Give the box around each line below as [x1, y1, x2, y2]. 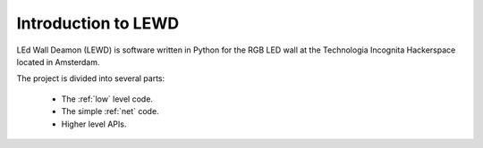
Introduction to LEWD [16, 13, 179, 33]
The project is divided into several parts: [16, 73, 165, 84]
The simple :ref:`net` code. [61, 106, 160, 117]
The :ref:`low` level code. [61, 94, 154, 104]
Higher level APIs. [61, 119, 127, 129]
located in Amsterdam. [16, 56, 100, 67]
